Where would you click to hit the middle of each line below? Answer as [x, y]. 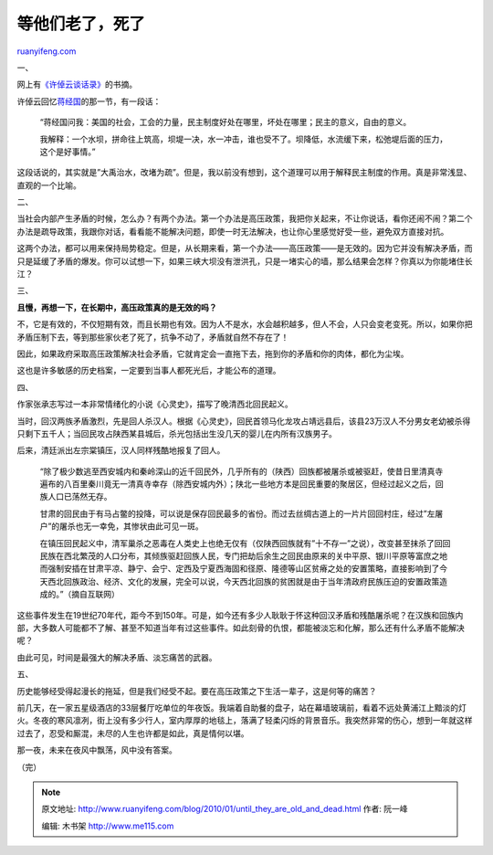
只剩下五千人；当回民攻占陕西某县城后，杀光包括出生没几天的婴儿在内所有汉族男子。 [177, 433]
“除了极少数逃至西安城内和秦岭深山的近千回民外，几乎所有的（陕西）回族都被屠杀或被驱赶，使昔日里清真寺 [241, 471]
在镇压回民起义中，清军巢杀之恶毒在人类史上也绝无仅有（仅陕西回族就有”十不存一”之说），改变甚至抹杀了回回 [245, 543]
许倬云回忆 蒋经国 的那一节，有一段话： [89, 101]
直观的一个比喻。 [49, 185]
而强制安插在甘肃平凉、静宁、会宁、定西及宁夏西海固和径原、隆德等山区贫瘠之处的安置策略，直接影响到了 [240, 569]
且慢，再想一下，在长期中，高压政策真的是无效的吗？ [117, 307]
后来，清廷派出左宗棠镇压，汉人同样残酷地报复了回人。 [121, 450]
